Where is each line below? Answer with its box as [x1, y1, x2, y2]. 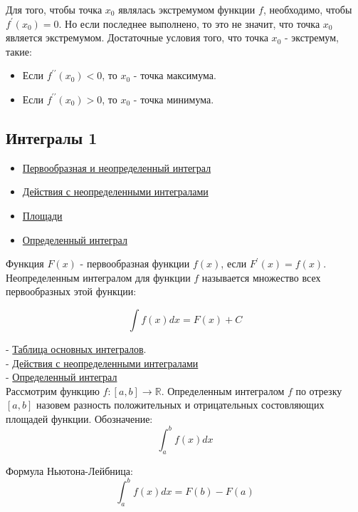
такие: [6, 43, 32, 58]
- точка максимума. [133, 68, 216, 83]
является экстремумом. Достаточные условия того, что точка [6, 30, 268, 45]
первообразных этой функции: [6, 284, 137, 299]
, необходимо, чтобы [263, 2, 352, 16]
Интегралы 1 [6, 126, 98, 148]
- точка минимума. [133, 91, 214, 106]
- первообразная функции [80, 256, 190, 271]
